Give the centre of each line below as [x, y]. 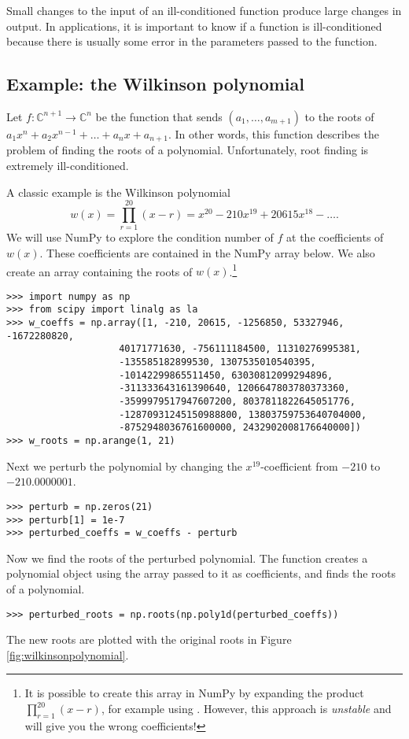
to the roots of [339, 116]
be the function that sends [159, 116]
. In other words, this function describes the [273, 133]
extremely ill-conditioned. [68, 166]
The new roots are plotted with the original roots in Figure [149, 639]
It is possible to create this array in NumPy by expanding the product [194, 693]
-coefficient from [299, 466]
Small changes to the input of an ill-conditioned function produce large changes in [204, 10]
